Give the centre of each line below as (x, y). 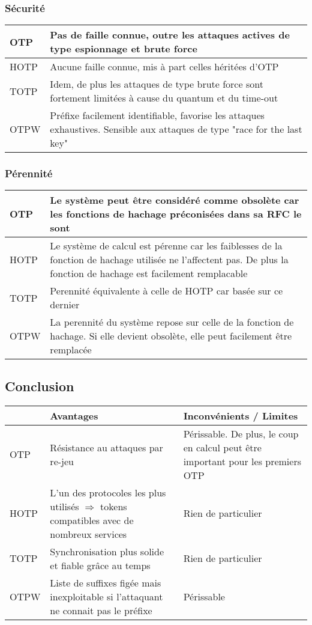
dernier (65, 305)
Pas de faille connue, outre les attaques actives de (170, 35)
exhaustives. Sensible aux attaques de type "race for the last (176, 129)
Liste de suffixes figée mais (106, 582)
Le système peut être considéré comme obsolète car (175, 200)
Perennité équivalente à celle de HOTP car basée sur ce (166, 291)
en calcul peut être (222, 447)
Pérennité (29, 173)
